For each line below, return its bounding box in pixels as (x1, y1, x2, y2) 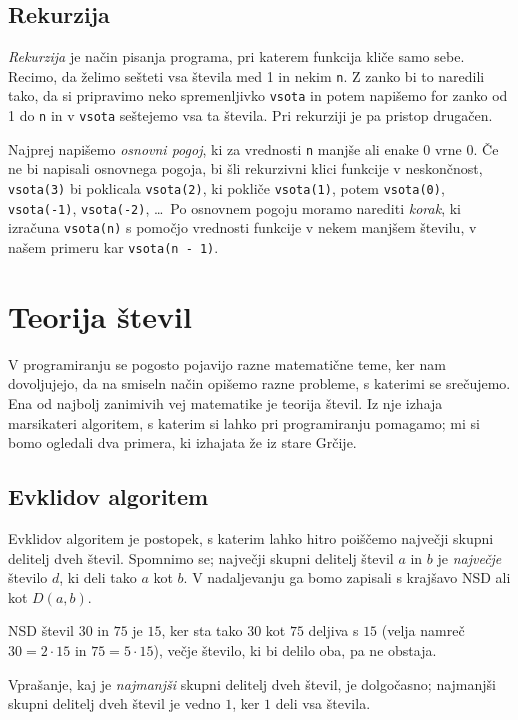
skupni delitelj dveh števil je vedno (8, 693, 221, 714)
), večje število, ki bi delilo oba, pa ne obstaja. (153, 639, 437, 660)
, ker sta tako (161, 620, 243, 641)
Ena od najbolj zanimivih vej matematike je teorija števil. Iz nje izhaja (8, 392, 443, 413)
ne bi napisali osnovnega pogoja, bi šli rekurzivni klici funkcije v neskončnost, (8, 158, 483, 179)
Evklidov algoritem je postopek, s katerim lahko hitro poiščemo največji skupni (8, 527, 494, 548)
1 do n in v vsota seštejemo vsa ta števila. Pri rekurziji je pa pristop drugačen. (8, 105, 493, 126)
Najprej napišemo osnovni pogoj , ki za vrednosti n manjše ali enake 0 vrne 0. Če (8, 138, 499, 159)
